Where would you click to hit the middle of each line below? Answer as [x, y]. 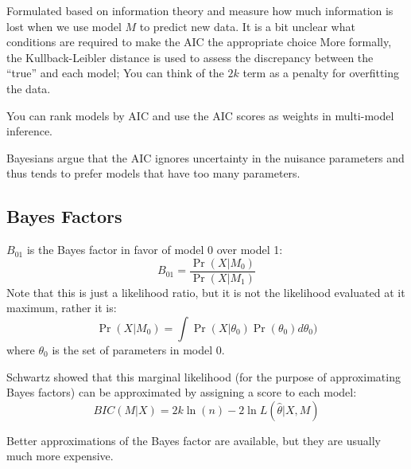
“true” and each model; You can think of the [115, 73]
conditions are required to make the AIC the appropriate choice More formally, [199, 42]
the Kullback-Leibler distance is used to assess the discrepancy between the [190, 57]
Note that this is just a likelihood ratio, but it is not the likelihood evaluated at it [206, 292]
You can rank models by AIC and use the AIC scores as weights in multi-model [200, 115]
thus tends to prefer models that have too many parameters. [153, 173]
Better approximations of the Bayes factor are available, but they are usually [194, 440]
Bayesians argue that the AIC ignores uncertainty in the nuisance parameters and [205, 157]
